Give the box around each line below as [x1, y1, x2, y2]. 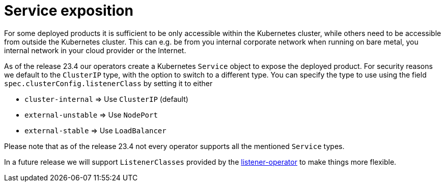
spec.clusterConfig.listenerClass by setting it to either [4, 79, 213, 88]
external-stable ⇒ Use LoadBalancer [24, 126, 166, 135]
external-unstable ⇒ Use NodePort [24, 110, 158, 119]
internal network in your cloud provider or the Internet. [4, 46, 186, 55]
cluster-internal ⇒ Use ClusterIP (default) [24, 94, 188, 103]
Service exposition [4, 2, 133, 19]
